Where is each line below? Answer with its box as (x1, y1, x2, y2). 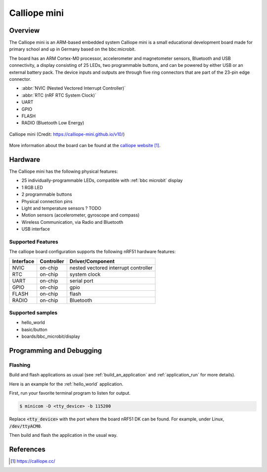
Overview (9, 26, 40, 35)
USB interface (21, 226, 50, 232)
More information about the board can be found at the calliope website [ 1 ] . (9, 143, 161, 149)
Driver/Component (69, 258, 115, 264)
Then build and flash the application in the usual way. (9, 432, 118, 438)
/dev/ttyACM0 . (9, 423, 42, 429)
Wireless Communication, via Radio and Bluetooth (21, 219, 124, 225)
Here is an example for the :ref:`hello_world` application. (9, 381, 124, 387)
